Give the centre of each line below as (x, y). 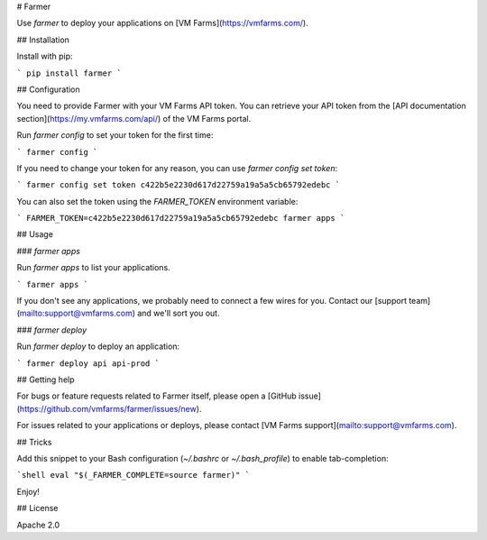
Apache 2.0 (38, 525)
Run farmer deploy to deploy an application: (98, 346)
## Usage (35, 234)
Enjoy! (28, 491)
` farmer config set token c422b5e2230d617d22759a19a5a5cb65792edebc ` (179, 185)
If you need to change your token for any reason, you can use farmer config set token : (177, 168)
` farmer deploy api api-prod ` (88, 363)
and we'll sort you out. (178, 313)
